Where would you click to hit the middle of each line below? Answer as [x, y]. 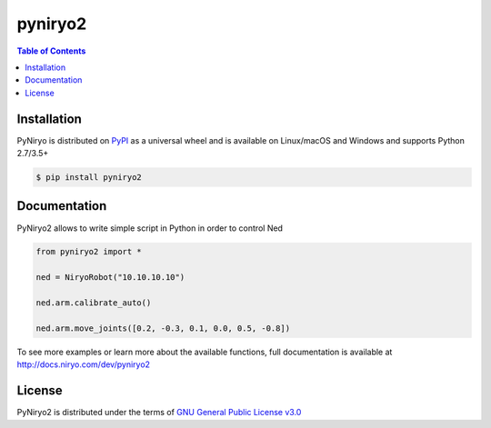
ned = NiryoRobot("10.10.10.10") [110, 278]
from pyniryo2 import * [89, 252]
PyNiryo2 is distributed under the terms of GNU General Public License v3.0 [159, 413]
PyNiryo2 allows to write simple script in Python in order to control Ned [150, 228]
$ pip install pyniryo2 [89, 177]
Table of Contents [51, 51]
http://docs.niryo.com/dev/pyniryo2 [83, 364]
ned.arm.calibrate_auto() [94, 303]
